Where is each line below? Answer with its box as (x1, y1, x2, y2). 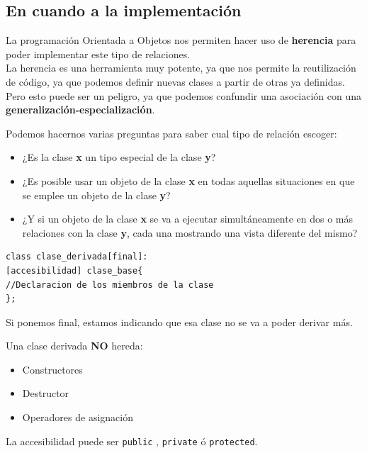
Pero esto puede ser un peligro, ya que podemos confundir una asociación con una (6, 88, 361, 103)
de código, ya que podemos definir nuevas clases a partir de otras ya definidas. (6, 74, 345, 89)
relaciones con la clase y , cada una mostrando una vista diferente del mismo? (22, 225, 358, 240)
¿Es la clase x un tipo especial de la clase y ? (22, 150, 216, 164)
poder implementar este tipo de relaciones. (6, 46, 191, 61)
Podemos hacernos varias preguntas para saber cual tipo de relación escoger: (6, 125, 337, 140)
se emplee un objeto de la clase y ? (22, 187, 171, 202)
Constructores (22, 362, 83, 376)
